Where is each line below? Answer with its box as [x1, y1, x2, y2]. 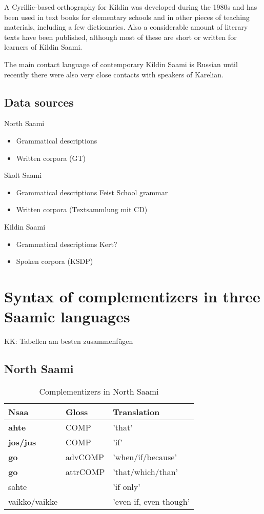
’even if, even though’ [113, 495, 190, 507]
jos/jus [8, 436, 36, 448]
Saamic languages [4, 306, 130, 327]
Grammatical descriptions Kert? [16, 238, 117, 249]
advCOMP [66, 450, 104, 463]
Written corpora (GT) [16, 152, 86, 163]
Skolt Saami [4, 170, 42, 180]
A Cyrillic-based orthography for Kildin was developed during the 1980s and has [4, 2, 257, 12]
